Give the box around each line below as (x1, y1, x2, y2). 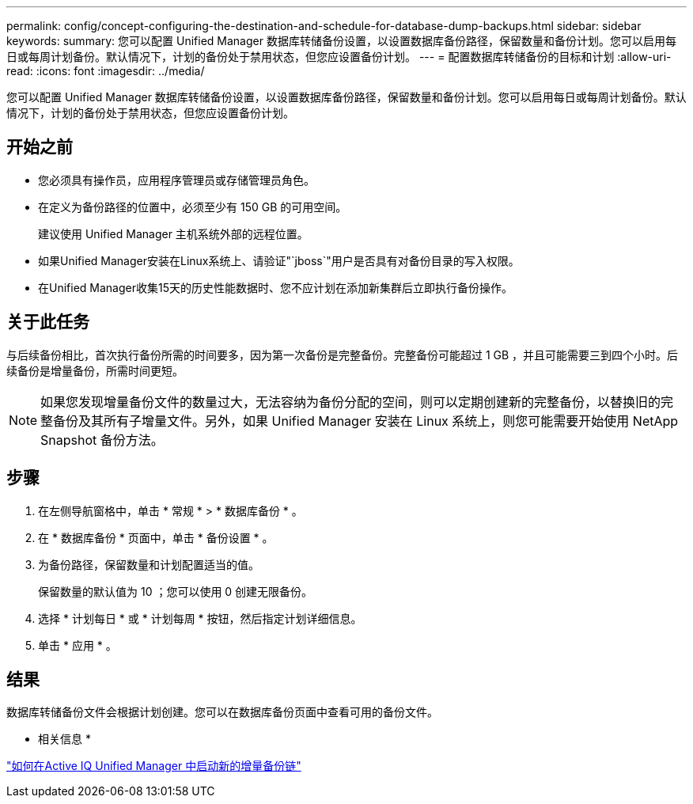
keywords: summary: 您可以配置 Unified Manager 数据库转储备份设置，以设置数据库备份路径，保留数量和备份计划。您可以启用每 (6, 34, 676, 47)
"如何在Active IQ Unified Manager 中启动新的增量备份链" (6, 759, 301, 773)
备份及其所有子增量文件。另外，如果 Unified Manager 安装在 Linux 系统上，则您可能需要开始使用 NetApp (53, 412, 679, 429)
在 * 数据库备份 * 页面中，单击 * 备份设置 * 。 (38, 530, 274, 544)
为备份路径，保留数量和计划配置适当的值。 (38, 557, 259, 571)
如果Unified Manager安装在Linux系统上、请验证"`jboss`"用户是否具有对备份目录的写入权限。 (38, 253, 520, 267)
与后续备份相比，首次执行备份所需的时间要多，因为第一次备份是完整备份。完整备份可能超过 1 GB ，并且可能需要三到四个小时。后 (6, 347, 679, 362)
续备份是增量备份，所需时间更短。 (6, 363, 184, 377)
